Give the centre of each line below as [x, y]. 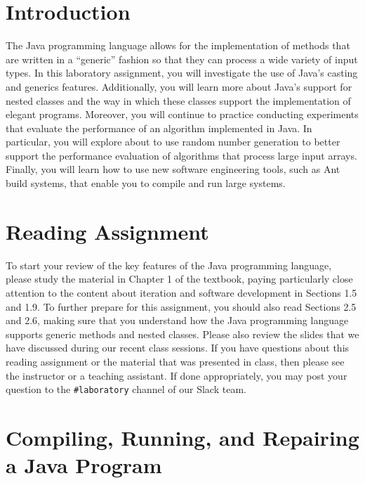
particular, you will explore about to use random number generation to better [173, 142]
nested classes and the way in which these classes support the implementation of [178, 100]
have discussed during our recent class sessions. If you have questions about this [178, 348]
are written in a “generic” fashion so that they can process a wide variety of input [182, 59]
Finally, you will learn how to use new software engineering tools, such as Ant [173, 169]
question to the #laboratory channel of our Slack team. [126, 389]
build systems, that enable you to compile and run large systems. [146, 183]
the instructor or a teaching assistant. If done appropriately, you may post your [177, 375]
